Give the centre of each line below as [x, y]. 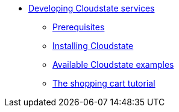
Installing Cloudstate [93, 46]
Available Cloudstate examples [113, 64]
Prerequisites [79, 27]
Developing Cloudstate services [92, 8]
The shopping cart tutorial [104, 83]
